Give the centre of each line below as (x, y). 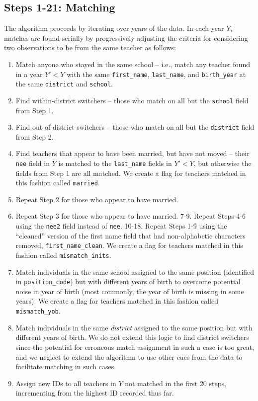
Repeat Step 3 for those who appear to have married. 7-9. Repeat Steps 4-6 (131, 216)
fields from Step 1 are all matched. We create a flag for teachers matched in (131, 173)
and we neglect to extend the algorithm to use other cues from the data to (129, 357)
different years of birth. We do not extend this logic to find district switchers (132, 337)
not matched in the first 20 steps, (175, 383)
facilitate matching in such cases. (66, 366)
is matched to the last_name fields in (115, 163)
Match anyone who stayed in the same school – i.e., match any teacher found (133, 64)
